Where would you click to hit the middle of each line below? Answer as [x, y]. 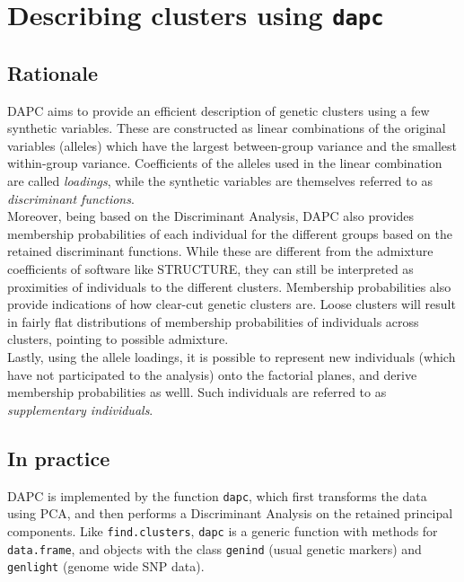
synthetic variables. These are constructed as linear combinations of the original [227, 128]
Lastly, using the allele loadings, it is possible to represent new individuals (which [232, 357]
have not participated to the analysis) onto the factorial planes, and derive [212, 374]
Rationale [53, 72]
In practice [59, 458]
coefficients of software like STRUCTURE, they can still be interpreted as [210, 269]
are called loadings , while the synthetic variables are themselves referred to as [220, 181]
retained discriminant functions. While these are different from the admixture [220, 251]
